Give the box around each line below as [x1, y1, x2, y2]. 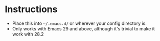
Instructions [5, 4, 58, 15]
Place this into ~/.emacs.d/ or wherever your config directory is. [12, 20, 147, 26]
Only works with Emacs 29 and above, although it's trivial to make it [12, 25, 155, 31]
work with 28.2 [12, 31, 44, 37]
